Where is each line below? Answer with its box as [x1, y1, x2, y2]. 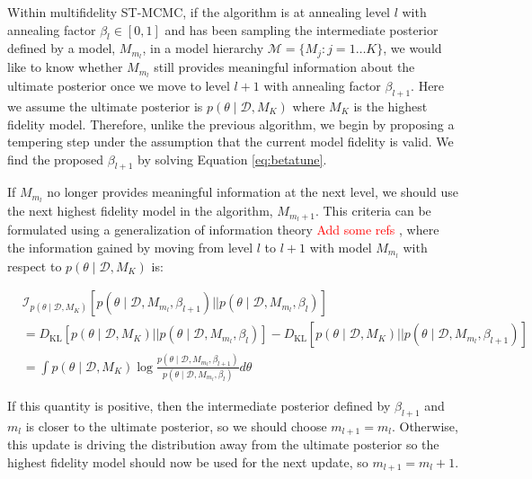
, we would [383, 39, 442, 58]
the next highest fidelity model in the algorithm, [7, 201, 273, 220]
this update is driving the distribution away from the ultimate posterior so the [7, 435, 439, 454]
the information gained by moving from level [7, 237, 253, 256]
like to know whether [7, 58, 123, 76]
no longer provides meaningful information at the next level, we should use [47, 182, 458, 201]
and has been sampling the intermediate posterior [164, 20, 439, 39]
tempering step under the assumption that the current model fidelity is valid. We [7, 132, 454, 151]
